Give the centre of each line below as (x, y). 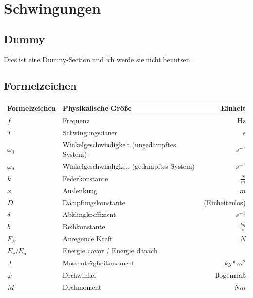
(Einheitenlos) (225, 202)
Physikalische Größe (97, 108)
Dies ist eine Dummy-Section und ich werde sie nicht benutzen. (98, 59)
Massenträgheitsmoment (99, 263)
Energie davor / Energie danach (110, 251)
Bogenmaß (230, 274)
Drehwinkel (79, 274)
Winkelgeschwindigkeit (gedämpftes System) (128, 166)
